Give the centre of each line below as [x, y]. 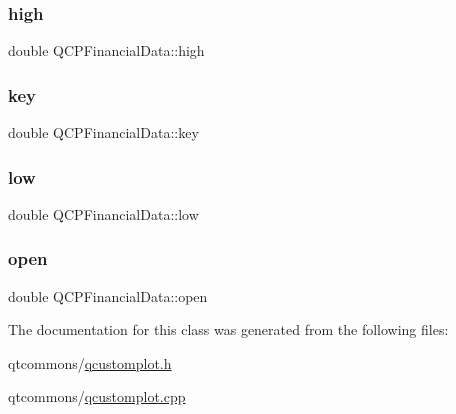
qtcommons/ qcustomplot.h [90, 362]
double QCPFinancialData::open [108, 295]
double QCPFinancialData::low [103, 213]
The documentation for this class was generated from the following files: [228, 329]
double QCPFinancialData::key [103, 132]
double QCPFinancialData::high [106, 50]
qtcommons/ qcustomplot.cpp [97, 396]
